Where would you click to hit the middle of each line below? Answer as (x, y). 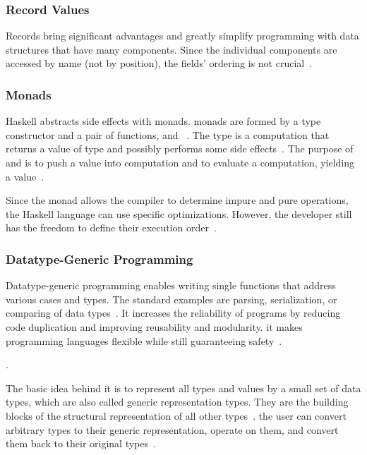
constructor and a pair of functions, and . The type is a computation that (168, 134)
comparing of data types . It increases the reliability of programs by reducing (173, 313)
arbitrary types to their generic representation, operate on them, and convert (172, 429)
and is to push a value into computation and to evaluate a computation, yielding (180, 162)
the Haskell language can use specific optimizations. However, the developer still (179, 213)
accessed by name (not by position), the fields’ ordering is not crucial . (159, 63)
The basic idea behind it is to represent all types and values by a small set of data (183, 388)
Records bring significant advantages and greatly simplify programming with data (182, 36)
